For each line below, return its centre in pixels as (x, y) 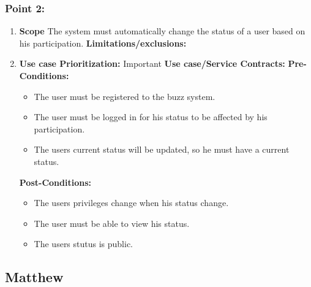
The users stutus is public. (84, 244)
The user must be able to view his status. (112, 223)
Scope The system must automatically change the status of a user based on (162, 31)
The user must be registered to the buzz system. (125, 96)
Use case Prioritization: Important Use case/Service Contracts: (152, 63)
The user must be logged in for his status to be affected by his (151, 117)
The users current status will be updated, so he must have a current (162, 149)
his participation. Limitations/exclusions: (103, 43)
